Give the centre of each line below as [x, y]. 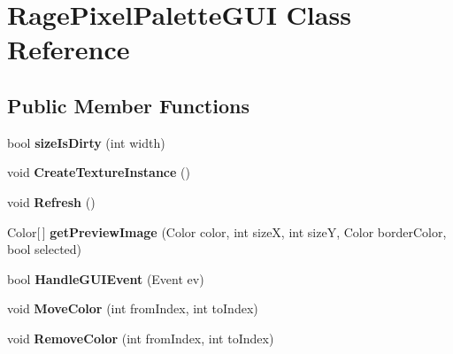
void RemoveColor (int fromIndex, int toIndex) [141, 338]
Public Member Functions [128, 105]
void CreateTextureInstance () [99, 172]
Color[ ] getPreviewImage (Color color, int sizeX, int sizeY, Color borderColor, [227, 231]
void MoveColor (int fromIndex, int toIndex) [133, 308]
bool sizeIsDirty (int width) [86, 142]
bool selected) [45, 249]
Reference [69, 49]
